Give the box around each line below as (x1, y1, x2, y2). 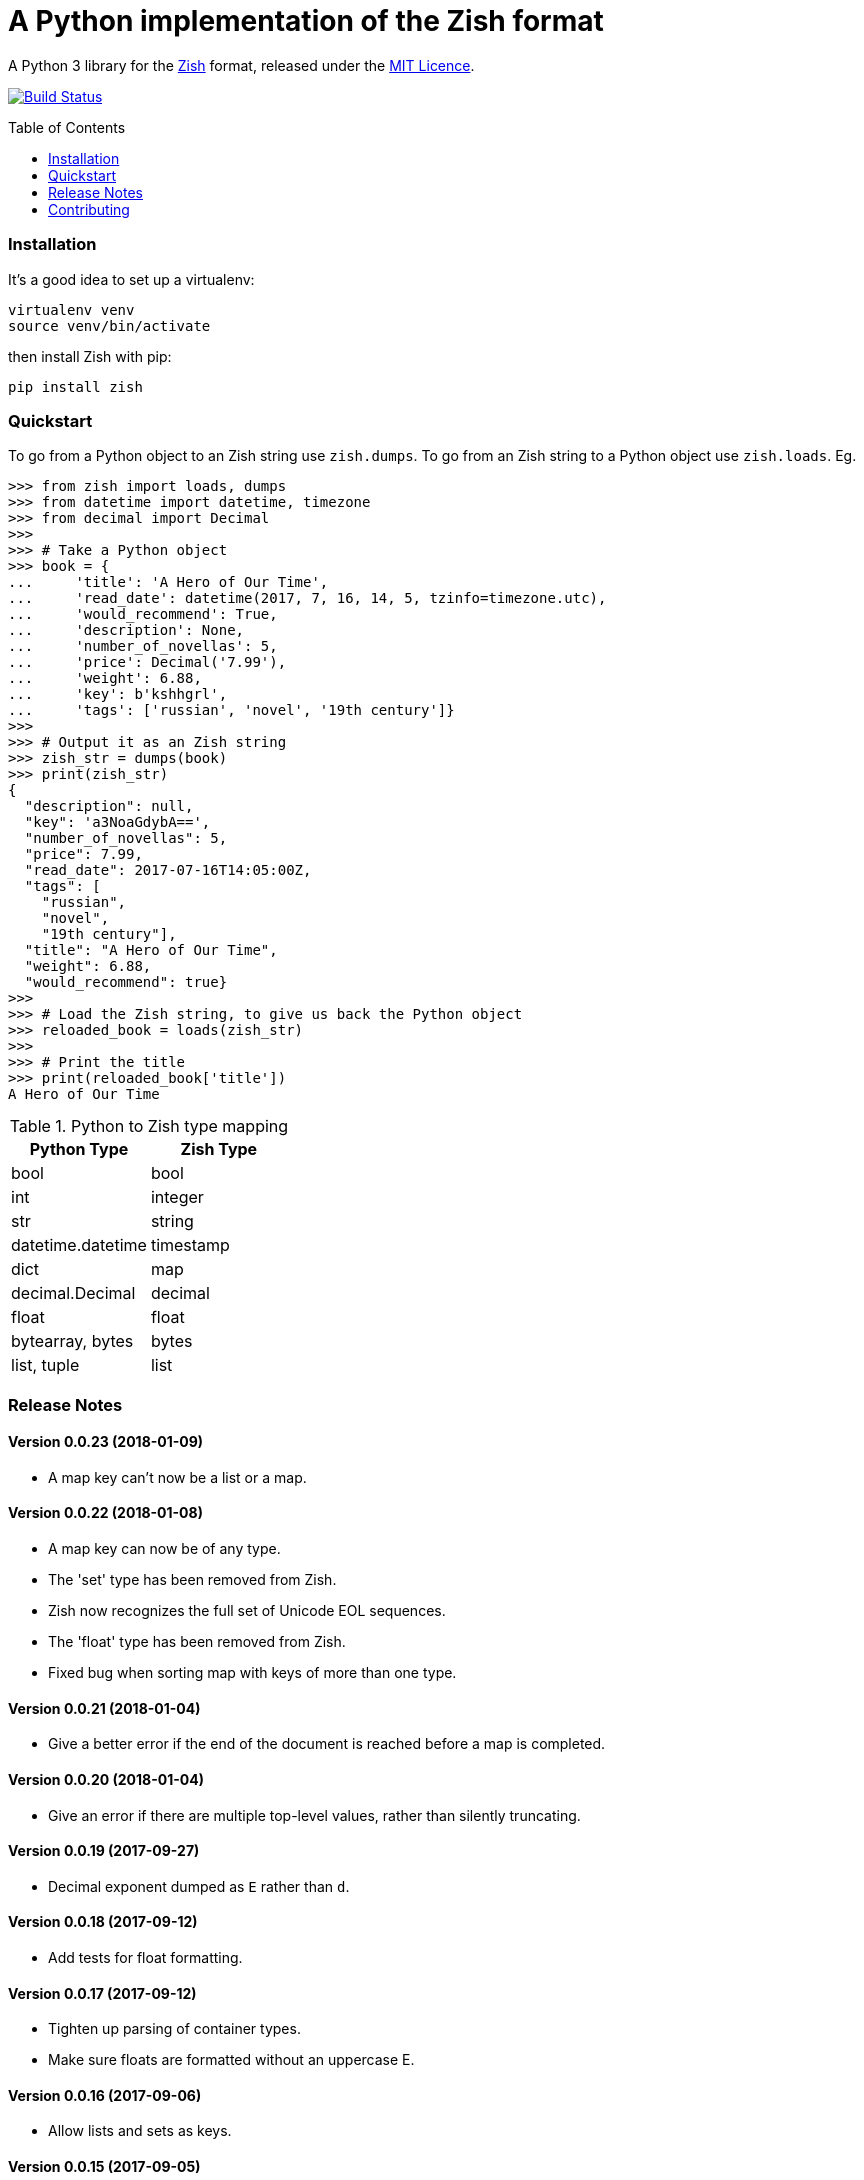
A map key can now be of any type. (48, 1540, 281, 1558)
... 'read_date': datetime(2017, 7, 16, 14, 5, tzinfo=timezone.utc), (8, 590, 607, 607)
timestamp (150, 1235, 230, 1256)
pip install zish (8, 378, 143, 395)
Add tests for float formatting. (48, 1948, 243, 1966)
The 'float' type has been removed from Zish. (48, 1633, 346, 1651)
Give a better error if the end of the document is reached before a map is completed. (48, 1735, 606, 1753)
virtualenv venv (8, 301, 135, 318)
